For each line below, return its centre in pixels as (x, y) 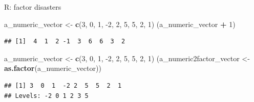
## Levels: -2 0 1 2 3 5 (46, 96)
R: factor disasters (33, 7)
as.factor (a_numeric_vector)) (53, 68)
